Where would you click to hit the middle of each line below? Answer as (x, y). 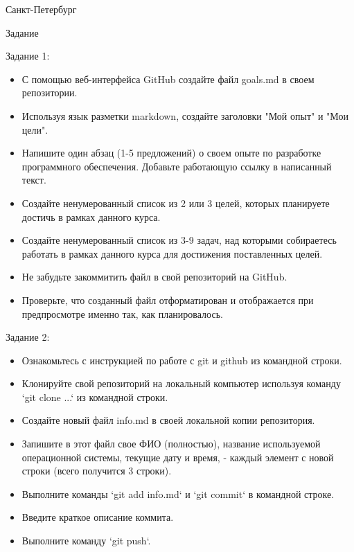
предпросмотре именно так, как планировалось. (122, 313)
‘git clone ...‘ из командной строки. (95, 397)
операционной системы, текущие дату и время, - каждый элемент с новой (178, 457)
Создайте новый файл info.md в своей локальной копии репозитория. (168, 420)
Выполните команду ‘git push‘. (86, 541)
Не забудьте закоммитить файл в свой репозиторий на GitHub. (154, 277)
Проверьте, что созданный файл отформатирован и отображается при (168, 300)
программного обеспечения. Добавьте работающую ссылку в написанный (177, 166)
